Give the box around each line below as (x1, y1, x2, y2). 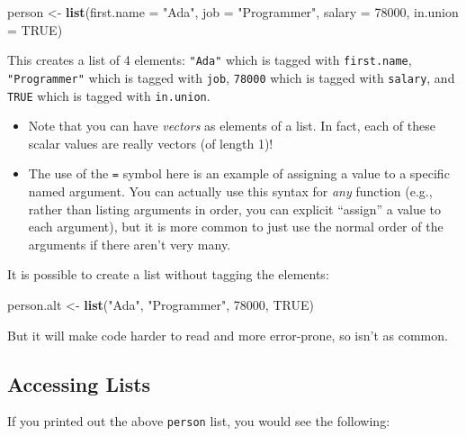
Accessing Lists (7, 369, 151, 397)
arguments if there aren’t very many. (28, 234, 231, 253)
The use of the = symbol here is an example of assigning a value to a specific (28, 164, 450, 183)
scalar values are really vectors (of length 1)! (28, 133, 273, 152)
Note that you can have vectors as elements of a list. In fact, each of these (28, 116, 435, 135)
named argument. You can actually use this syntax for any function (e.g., (28, 182, 433, 200)
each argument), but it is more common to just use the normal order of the (28, 217, 444, 236)
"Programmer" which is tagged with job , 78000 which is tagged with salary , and (7, 68, 455, 86)
